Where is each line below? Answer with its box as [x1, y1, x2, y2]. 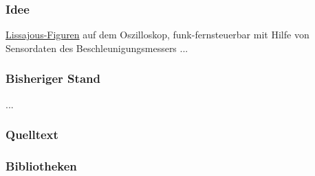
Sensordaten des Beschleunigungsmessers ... [6, 40, 188, 55]
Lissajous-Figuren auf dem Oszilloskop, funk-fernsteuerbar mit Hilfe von [6, 27, 309, 42]
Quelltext [6, 126, 58, 143]
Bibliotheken [6, 157, 77, 174]
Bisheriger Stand [6, 70, 100, 87]
